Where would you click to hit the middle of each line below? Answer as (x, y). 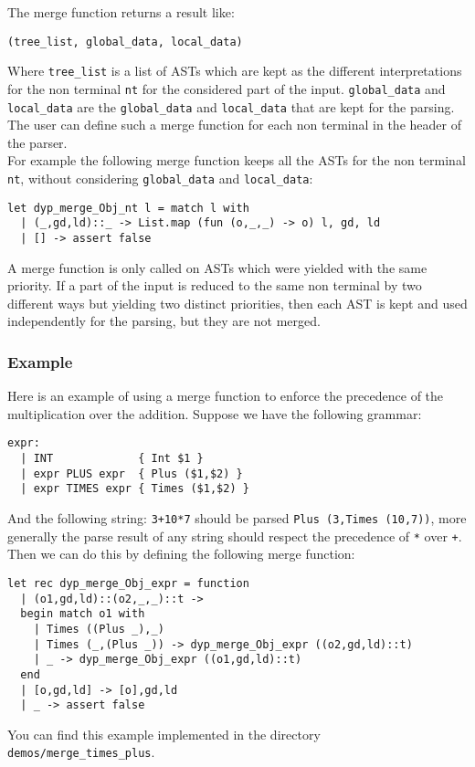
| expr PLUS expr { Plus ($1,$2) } (132, 473)
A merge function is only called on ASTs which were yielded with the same (217, 267)
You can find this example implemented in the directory (164, 734)
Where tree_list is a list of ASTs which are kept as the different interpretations (235, 71)
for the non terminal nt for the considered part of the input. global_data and (227, 88)
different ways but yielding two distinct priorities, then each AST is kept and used (237, 303)
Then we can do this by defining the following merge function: (181, 554)
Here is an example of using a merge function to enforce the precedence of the (226, 396)
